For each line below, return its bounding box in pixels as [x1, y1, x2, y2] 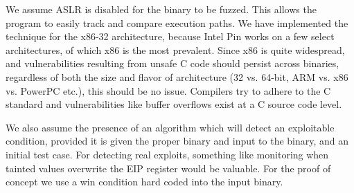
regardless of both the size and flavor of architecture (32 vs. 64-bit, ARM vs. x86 [6, 69, 348, 84]
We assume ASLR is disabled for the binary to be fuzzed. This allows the [6, 2, 317, 16]
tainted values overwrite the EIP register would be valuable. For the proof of [6, 160, 331, 175]
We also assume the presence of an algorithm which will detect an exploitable [6, 120, 335, 134]
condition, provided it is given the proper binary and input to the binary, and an [6, 134, 349, 148]
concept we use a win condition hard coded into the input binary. [6, 174, 283, 189]
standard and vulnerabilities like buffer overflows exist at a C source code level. [6, 97, 342, 111]
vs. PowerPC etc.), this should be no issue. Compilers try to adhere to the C [6, 83, 331, 98]
